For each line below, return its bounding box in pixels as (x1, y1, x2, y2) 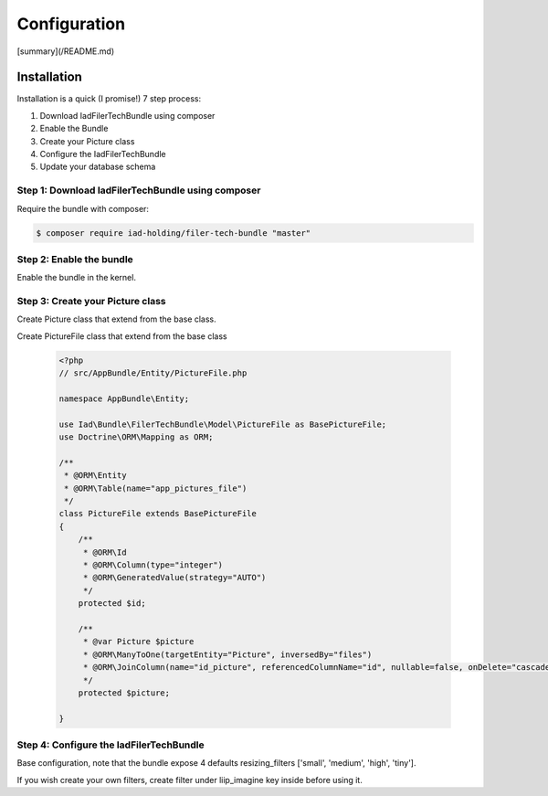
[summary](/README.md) (16, 46, 115, 57)
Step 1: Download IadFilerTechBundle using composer (16, 184, 261, 196)
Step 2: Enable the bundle (16, 252, 134, 265)
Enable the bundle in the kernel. (16, 272, 137, 283)
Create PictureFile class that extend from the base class (16, 330, 227, 342)
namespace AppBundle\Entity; (58, 393, 190, 404)
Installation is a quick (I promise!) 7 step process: (16, 93, 201, 104)
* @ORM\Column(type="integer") (82, 560, 224, 570)
